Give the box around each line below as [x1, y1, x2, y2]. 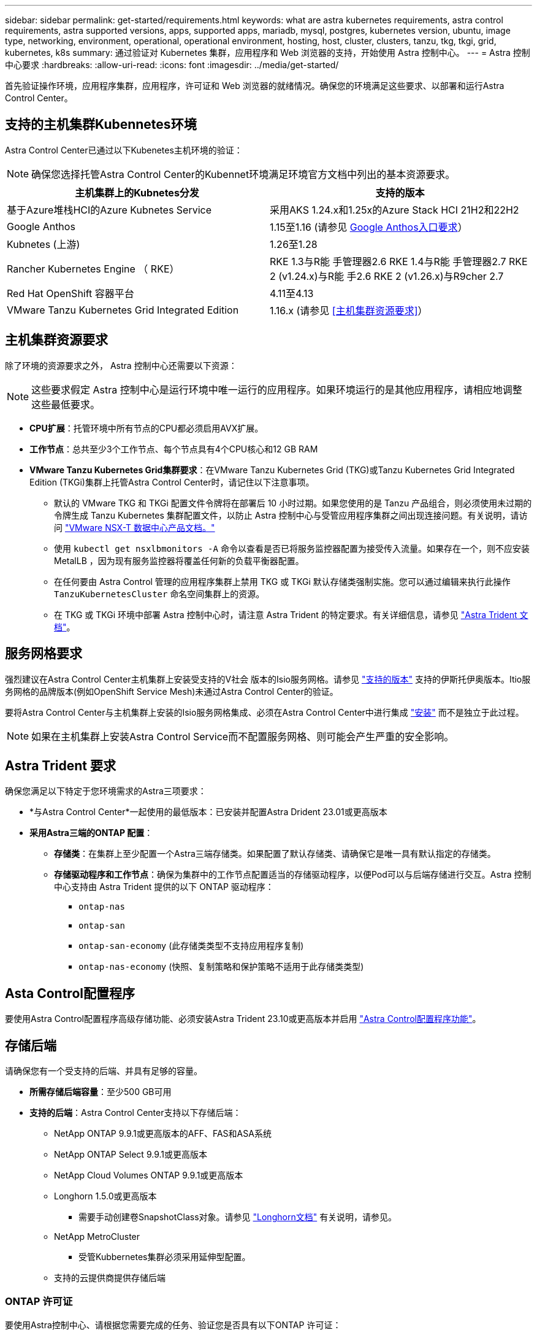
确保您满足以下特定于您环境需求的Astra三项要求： [5, 786, 207, 797]
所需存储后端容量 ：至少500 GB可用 [29, 1086, 172, 1097]
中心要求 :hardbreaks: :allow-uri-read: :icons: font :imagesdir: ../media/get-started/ [5, 60, 339, 70]
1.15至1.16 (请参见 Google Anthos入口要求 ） [270, 220, 468, 233]
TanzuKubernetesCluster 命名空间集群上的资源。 [54, 588, 265, 599]
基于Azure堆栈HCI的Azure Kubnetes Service [7, 203, 212, 216]
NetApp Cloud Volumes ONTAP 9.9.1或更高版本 [54, 1170, 243, 1181]
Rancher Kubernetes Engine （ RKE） [7, 262, 180, 275]
